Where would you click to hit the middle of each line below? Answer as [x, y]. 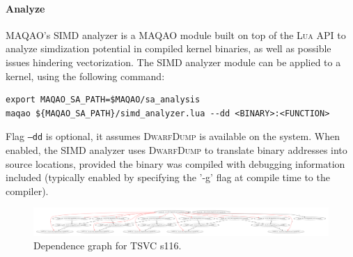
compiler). [27, 190]
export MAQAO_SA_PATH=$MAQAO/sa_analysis [103, 100]
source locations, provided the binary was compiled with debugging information [175, 163]
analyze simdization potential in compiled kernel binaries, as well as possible [168, 48]
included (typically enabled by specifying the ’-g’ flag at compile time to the [168, 177]
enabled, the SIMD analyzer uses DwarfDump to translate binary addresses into [176, 150]
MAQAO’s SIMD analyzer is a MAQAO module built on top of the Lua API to [176, 34]
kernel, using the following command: [85, 76]
